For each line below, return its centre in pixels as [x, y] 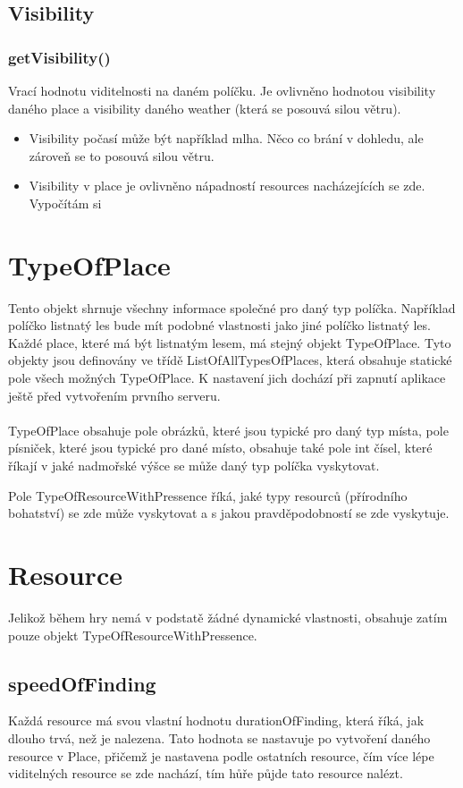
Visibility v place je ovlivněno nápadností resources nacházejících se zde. [227, 186]
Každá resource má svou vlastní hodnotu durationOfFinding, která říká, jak [216, 720]
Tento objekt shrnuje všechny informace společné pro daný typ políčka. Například [232, 307]
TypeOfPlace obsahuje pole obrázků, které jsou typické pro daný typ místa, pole [228, 430]
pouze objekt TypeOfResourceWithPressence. [133, 635]
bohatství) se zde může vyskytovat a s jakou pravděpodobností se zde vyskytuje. [229, 513]
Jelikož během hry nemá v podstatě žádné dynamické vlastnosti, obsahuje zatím [228, 617]
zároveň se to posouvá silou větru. [122, 155]
